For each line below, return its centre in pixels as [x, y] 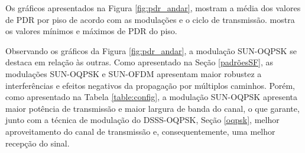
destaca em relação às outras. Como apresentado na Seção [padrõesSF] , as [139, 62]
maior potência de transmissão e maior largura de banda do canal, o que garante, [152, 108]
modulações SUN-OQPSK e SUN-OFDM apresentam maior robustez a [134, 73]
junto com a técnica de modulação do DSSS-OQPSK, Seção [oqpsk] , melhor [142, 120]
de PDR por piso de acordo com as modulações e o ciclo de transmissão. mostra [150, 19]
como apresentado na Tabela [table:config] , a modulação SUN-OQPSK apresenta [151, 97]
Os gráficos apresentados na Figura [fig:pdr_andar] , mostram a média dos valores [153, 8]
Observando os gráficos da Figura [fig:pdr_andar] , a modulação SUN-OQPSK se [151, 50]
